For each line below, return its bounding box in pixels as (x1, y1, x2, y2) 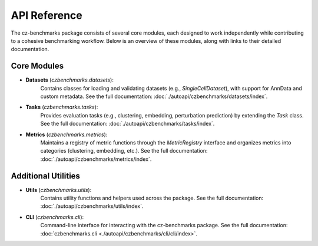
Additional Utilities (11, 171, 81, 181)
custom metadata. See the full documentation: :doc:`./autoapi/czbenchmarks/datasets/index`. (40, 93, 268, 100)
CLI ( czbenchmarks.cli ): (25, 213, 84, 220)
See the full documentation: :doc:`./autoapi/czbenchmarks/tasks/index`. (40, 120, 215, 127)
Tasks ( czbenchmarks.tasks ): (25, 103, 98, 111)
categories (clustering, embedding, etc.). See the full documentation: (40, 147, 208, 154)
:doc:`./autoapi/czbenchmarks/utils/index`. (40, 203, 144, 210)
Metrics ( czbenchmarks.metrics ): (25, 131, 108, 138)
